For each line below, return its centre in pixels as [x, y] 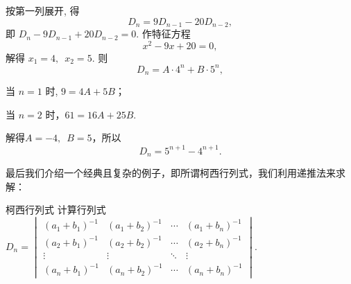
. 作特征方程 [163, 34]
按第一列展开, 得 [43, 10]
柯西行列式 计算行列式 [56, 210]
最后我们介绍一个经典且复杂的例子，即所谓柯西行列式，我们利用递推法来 [171, 172]
